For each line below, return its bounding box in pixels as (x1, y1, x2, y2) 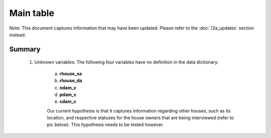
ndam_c (59, 84, 77, 90)
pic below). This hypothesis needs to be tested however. (47, 121, 164, 127)
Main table (9, 7, 55, 18)
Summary (9, 45, 41, 53)
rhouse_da (59, 77, 82, 83)
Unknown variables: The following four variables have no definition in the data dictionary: (34, 59, 219, 65)
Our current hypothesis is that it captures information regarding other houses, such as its (47, 107, 231, 113)
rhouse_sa (59, 70, 82, 76)
